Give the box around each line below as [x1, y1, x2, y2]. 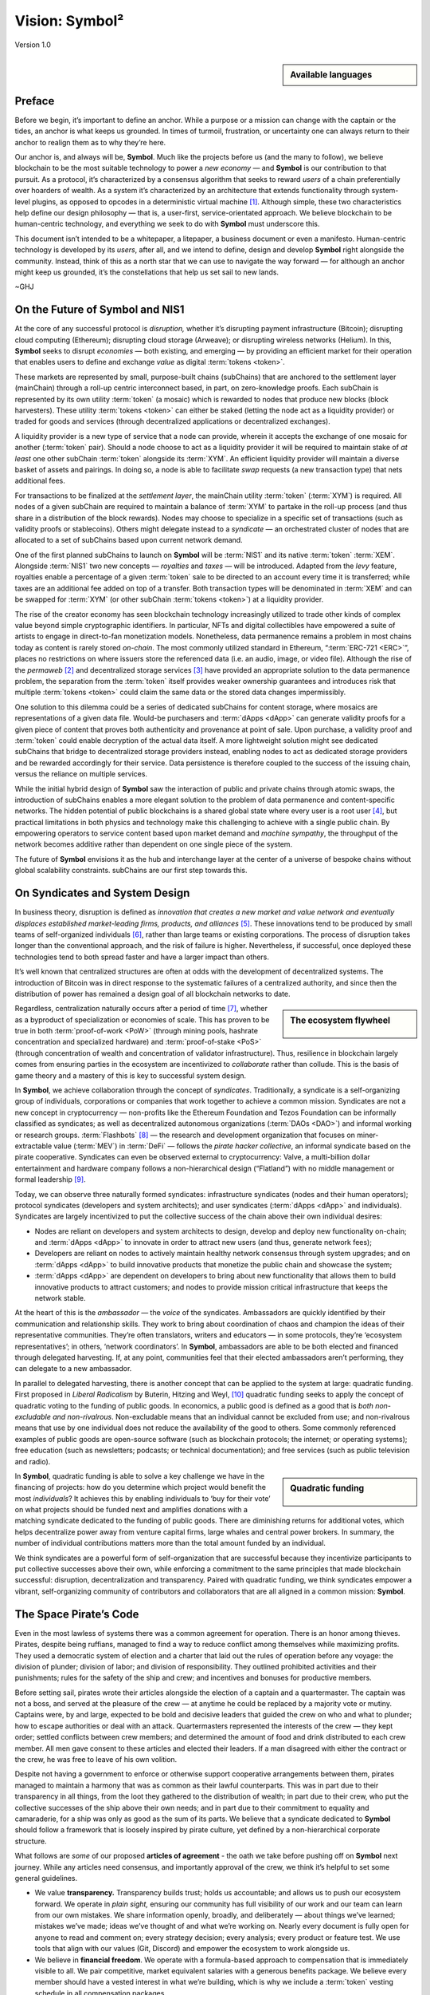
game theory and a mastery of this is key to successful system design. [14, 1070, 247, 1080]
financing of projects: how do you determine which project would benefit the [14, 1483, 267, 1492]
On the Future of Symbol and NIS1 [14, 303, 185, 317]
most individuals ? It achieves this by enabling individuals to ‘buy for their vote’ [14, 1493, 271, 1503]
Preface [14, 94, 55, 108]
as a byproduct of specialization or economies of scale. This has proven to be [14, 1014, 270, 1025]
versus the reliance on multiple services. [14, 769, 147, 779]
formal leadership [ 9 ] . [14, 1175, 87, 1184]
